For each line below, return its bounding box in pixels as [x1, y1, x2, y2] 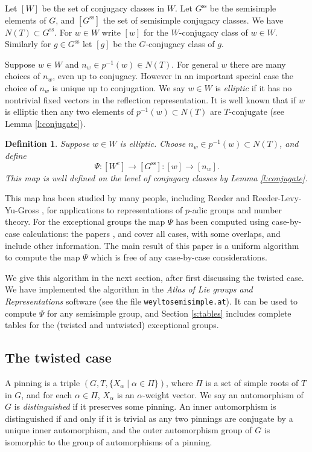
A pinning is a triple [5, 376, 80, 389]
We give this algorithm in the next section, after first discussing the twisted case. [5, 271, 304, 283]
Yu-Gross [5, 203, 39, 216]
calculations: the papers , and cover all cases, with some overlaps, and [22, 227, 281, 239]
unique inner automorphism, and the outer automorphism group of [5, 424, 252, 436]
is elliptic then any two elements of [5, 105, 134, 118]
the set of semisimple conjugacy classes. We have [103, 13, 284, 26]
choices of [5, 69, 40, 82]
